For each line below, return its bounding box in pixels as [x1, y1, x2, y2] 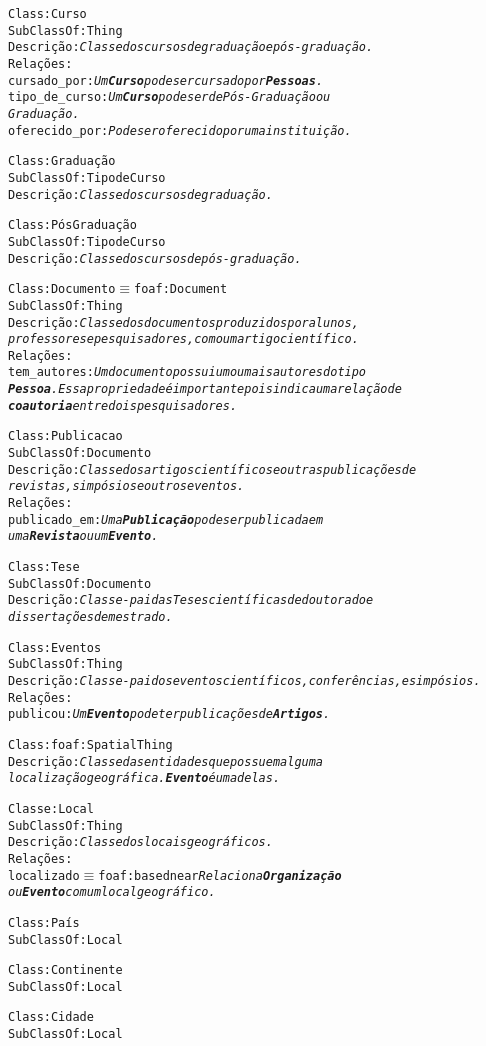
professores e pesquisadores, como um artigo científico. [8, 332, 359, 347]
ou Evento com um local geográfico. [8, 885, 216, 900]
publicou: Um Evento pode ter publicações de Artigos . [8, 707, 331, 722]
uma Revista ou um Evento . [8, 529, 159, 544]
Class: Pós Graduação [8, 218, 137, 233]
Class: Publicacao [8, 429, 123, 444]
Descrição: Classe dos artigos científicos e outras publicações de [8, 462, 417, 477]
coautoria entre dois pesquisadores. [8, 398, 238, 413]
